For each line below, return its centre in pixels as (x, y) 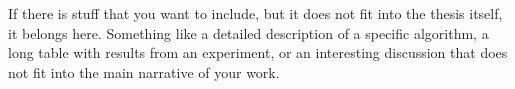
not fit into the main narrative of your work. (144, 71)
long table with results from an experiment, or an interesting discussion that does (258, 52)
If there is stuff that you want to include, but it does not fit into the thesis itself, (255, 13)
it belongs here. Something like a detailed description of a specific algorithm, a (248, 32)
